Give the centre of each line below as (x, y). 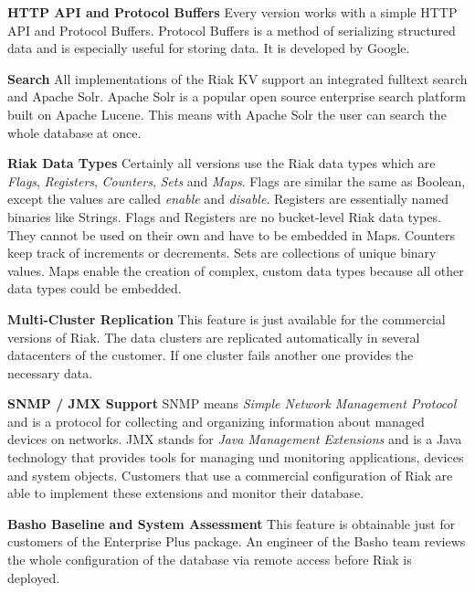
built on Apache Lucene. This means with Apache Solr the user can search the (227, 114)
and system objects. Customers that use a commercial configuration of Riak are (230, 475)
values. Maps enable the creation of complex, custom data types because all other (236, 270)
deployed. (34, 577)
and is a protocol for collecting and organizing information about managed (216, 421)
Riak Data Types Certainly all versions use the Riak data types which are (222, 163)
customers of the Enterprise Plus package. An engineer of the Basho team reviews (237, 541)
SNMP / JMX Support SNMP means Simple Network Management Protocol (232, 403)
